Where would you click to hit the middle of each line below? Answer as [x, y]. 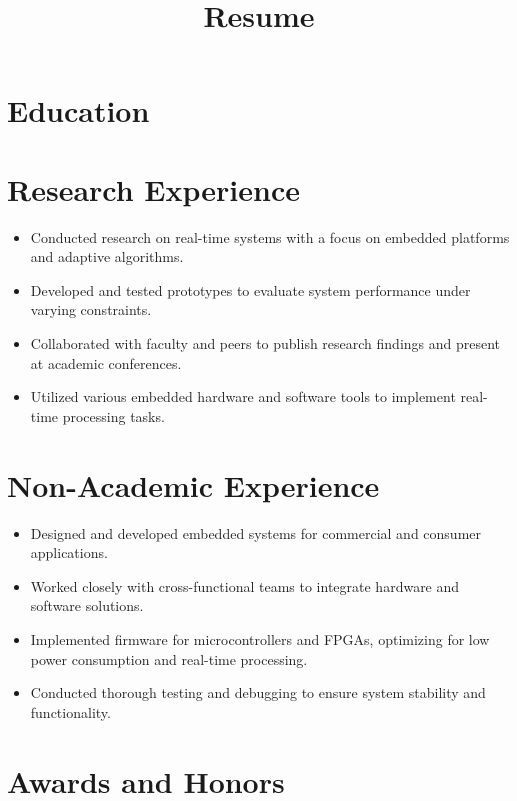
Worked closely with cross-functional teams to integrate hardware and [245, 585]
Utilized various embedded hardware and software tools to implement [243, 396]
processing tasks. [113, 415]
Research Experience [153, 188]
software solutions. [87, 605]
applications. [69, 552]
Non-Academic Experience [193, 484]
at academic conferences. [106, 362]
